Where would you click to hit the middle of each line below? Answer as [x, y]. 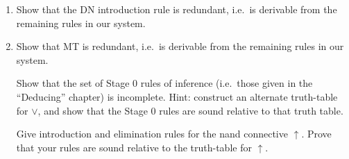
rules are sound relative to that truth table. [251, 110]
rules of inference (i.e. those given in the [227, 83]
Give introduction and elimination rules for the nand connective [152, 134]
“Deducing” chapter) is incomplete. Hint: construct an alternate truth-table [177, 96]
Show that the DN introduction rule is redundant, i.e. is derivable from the [177, 9]
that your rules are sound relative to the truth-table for [134, 147]
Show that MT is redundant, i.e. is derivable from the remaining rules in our [180, 46]
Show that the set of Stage [73, 83]
